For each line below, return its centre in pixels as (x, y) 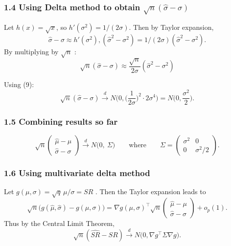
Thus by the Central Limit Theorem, (59, 223)
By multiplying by (31, 51)
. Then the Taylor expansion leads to (150, 191)
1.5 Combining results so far (61, 122)
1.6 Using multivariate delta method (77, 173)
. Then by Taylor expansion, (171, 27)
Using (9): (19, 84)
